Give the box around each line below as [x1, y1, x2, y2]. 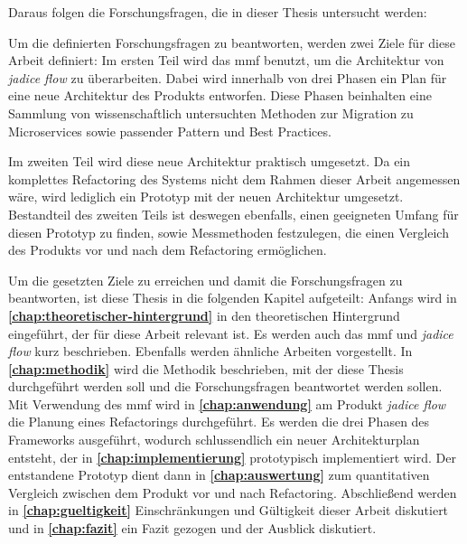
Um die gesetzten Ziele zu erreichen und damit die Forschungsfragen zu [8, 270, 403, 289]
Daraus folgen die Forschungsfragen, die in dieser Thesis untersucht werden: [8, 3, 427, 21]
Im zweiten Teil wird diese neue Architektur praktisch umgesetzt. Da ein [8, 152, 411, 171]
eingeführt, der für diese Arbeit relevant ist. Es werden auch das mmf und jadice [8, 324, 453, 342]
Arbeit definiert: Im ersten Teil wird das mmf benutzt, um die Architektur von [8, 51, 444, 70]
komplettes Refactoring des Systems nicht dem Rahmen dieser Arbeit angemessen [8, 169, 461, 188]
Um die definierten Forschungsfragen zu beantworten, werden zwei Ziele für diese [8, 33, 455, 52]
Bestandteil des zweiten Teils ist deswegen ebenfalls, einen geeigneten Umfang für [8, 204, 459, 223]
